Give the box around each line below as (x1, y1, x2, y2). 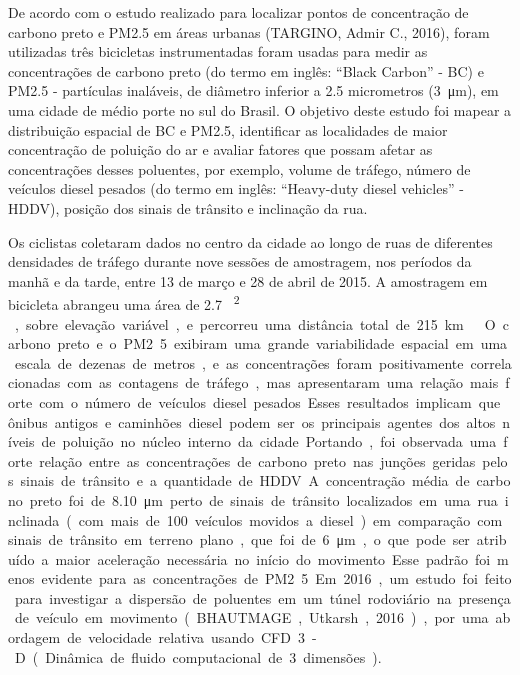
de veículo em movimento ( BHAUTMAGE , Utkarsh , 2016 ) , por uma (14, 607, 489, 628)
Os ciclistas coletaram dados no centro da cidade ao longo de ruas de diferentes (8, 231, 493, 252)
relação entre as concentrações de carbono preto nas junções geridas (39, 450, 476, 471)
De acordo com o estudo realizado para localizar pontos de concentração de (8, 2, 469, 22)
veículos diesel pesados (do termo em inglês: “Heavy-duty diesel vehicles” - (8, 178, 464, 199)
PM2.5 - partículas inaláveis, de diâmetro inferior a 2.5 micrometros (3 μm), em (8, 80, 499, 101)
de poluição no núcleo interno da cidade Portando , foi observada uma (41, 431, 497, 452)
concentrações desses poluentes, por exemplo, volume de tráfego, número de (8, 158, 471, 179)
